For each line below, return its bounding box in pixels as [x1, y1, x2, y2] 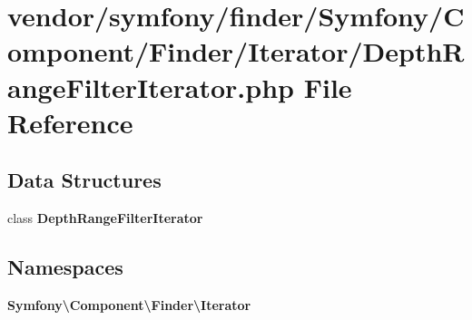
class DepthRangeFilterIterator [7, 208, 203, 228]
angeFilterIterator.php [7, 68, 294, 105]
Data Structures [7, 166, 162, 194]
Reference [7, 103, 133, 141]
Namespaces [7, 253, 123, 281]
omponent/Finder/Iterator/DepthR [7, 33, 465, 70]
